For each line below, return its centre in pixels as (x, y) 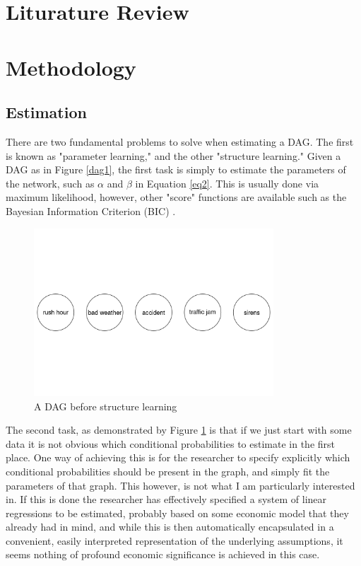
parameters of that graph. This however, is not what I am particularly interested (180, 485)
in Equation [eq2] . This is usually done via (227, 183)
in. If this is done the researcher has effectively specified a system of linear (166, 499)
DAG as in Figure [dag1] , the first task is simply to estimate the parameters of (176, 169)
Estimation (46, 112)
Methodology (71, 67)
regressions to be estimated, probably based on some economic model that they (177, 513)
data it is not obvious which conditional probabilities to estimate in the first (170, 443)
